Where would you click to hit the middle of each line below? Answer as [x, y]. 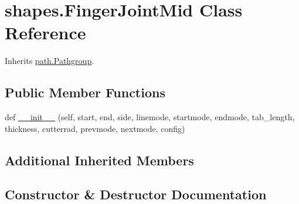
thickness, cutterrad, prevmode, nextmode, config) [95, 128]
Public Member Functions [85, 92]
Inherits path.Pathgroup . [50, 61]
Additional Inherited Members [99, 160]
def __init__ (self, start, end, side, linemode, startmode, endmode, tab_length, [150, 117]
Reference [45, 33]
